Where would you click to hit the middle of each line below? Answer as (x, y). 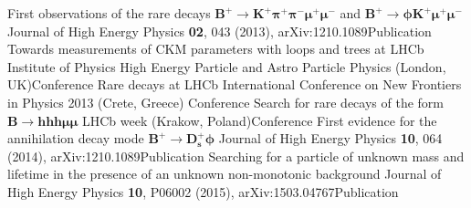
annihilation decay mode (76, 138)
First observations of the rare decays (109, 13)
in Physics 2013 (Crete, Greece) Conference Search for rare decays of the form (225, 102)
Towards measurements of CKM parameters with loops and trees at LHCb (216, 49)
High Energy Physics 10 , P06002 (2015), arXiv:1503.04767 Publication (203, 191)
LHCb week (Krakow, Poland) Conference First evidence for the (259, 120)
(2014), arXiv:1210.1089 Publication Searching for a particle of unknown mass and (236, 156)
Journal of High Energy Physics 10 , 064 (330, 138)
